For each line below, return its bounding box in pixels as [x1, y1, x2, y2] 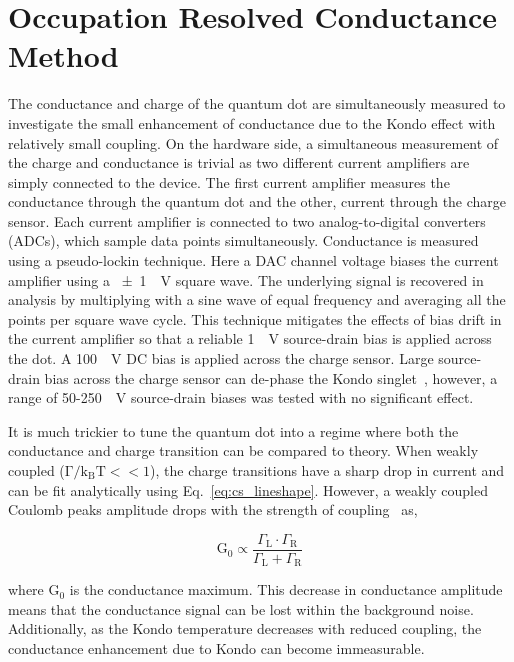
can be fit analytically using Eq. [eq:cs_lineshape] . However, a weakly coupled [8, 479, 488, 500]
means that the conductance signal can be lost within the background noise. [8, 598, 474, 619]
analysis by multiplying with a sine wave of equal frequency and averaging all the [8, 289, 506, 310]
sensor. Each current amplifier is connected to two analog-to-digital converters [8, 210, 486, 231]
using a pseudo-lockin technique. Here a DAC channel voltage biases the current [8, 250, 499, 271]
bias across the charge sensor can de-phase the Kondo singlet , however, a [44, 367, 498, 388]
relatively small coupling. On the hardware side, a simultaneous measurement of [8, 132, 499, 153]
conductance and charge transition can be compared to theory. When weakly [8, 440, 479, 461]
